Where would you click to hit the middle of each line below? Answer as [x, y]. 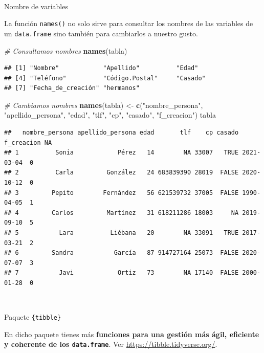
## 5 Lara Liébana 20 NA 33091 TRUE [122, 233]
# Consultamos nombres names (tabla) [66, 50]
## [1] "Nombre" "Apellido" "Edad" [101, 68]
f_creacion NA [28, 142]
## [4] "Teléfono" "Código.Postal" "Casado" [105, 78]
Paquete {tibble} [33, 317]
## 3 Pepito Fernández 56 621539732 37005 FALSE [122, 193]
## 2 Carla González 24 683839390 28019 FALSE [122, 173]
